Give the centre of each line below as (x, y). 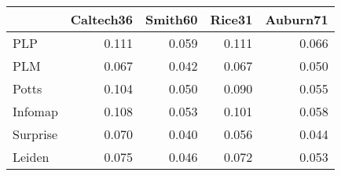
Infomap (35, 111)
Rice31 (231, 19)
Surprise (35, 134)
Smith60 (172, 19)
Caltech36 (102, 19)
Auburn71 (297, 19)
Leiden (31, 157)
